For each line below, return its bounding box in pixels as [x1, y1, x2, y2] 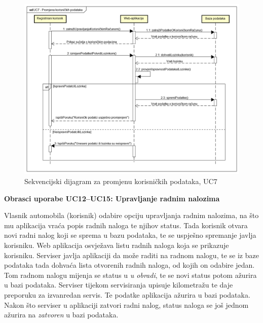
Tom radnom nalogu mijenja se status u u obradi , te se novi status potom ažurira [4, 269, 257, 280]
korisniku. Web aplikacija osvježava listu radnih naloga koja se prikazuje [4, 239, 229, 250]
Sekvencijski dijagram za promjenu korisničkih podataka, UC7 [24, 175, 217, 186]
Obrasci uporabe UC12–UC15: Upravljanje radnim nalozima [4, 193, 220, 203]
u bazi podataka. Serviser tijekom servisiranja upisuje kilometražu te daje [4, 279, 233, 290]
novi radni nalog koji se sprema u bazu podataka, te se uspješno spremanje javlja [4, 230, 256, 240]
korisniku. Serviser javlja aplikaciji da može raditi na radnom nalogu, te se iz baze [4, 249, 259, 260]
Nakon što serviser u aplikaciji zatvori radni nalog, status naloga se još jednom [4, 299, 249, 310]
